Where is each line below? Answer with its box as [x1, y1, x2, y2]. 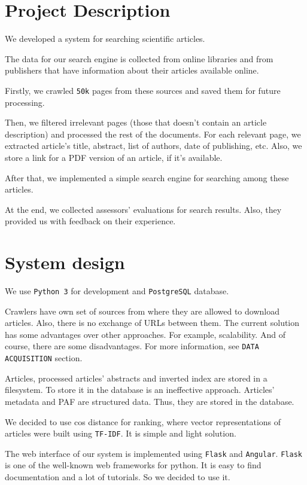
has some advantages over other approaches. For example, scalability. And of [5, 328, 285, 340]
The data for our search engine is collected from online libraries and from [5, 52, 273, 65]
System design [5, 250, 125, 274]
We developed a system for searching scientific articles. [5, 32, 205, 45]
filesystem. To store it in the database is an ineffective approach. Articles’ [5, 383, 275, 396]
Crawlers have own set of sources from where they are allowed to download [5, 304, 279, 317]
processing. [5, 96, 45, 108]
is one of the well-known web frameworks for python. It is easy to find [5, 459, 262, 471]
